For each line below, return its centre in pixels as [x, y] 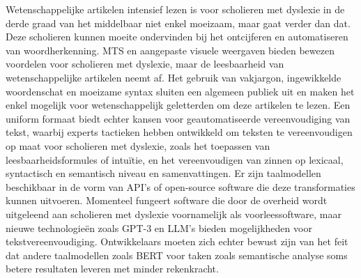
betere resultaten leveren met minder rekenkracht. [112, 269]
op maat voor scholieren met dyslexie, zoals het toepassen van [138, 145]
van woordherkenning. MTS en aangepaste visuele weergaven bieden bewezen [170, 50]
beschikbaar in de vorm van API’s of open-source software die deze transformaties [180, 186]
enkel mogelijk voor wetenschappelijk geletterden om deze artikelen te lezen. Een [178, 105]
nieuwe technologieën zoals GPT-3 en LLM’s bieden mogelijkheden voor [159, 227]
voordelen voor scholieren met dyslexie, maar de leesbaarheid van [145, 64]
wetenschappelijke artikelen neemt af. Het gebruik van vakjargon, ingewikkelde [174, 77]
